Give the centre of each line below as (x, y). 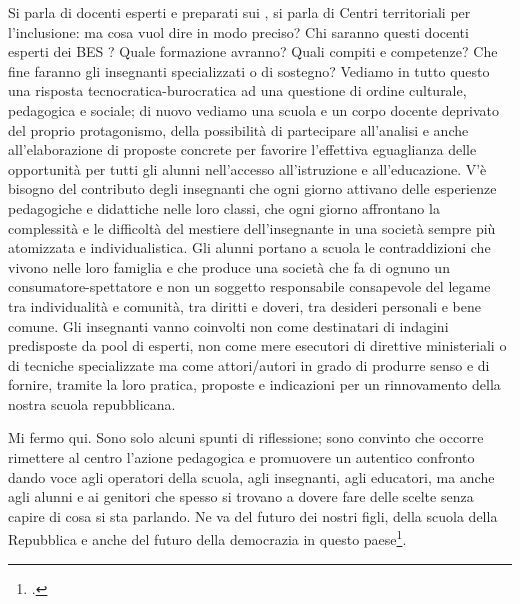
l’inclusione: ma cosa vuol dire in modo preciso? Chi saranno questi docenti (238, 31)
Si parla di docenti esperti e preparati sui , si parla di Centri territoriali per (239, 12)
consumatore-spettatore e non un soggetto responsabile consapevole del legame (249, 286)
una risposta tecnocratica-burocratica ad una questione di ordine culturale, (237, 90)
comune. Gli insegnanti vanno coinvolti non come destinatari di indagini (228, 325)
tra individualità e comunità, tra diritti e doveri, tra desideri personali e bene (244, 305)
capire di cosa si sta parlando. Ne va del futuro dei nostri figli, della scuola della (253, 515)
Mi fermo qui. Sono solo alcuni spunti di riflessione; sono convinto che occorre (246, 437)
